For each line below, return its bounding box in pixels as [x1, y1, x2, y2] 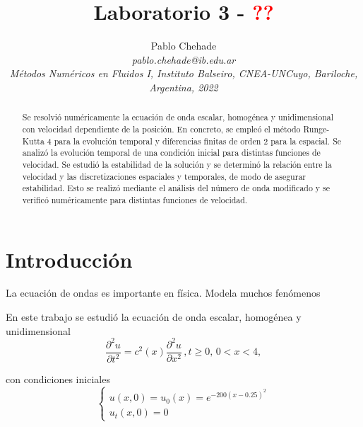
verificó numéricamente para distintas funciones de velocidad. [22, 193, 248, 205]
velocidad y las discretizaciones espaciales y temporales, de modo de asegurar [22, 170, 306, 182]
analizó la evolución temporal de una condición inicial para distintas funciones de [22, 147, 321, 159]
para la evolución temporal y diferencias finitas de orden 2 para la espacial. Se [54, 135, 342, 147]
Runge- [303, 123, 330, 135]
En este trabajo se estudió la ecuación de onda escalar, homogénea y [6, 309, 302, 324]
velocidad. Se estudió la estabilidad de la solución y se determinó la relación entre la [22, 158, 332, 170]
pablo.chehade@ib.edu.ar [131, 52, 236, 67]
